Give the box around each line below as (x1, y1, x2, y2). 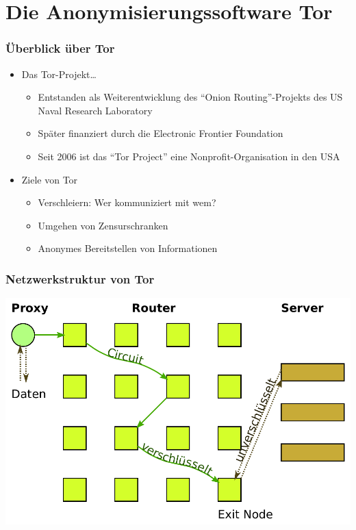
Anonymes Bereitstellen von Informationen (38, 241, 218, 255)
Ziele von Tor (21, 172, 78, 186)
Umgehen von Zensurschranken (38, 218, 168, 232)
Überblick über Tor (5, 40, 115, 57)
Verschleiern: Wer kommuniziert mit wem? (38, 195, 216, 210)
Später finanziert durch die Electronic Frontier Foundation (38, 126, 283, 140)
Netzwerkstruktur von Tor (5, 270, 155, 287)
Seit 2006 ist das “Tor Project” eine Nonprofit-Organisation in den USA (38, 149, 340, 163)
